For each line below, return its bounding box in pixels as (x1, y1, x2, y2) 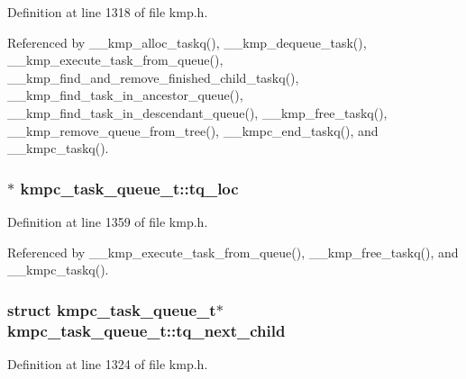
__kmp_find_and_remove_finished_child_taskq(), (7, 68, 299, 86)
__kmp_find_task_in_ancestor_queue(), (7, 86, 243, 104)
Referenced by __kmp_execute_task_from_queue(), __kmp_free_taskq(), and (7, 242, 459, 261)
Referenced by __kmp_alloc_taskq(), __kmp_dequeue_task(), (7, 32, 367, 51)
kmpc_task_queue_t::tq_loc (20, 176, 239, 199)
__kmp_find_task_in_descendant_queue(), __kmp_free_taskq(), (7, 103, 388, 122)
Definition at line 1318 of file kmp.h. (7, 3, 208, 21)
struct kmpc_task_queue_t (7, 298, 216, 320)
